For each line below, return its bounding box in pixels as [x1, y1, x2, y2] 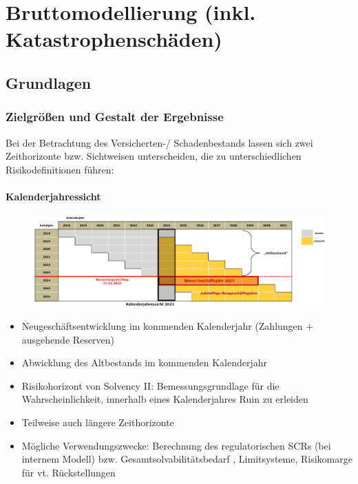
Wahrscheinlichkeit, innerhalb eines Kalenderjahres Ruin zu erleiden [21, 392, 308, 406]
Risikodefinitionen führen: [6, 162, 114, 176]
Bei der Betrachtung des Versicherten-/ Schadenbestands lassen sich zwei [6, 135, 313, 149]
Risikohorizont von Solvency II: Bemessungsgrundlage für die [21, 378, 280, 392]
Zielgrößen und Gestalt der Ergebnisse [6, 108, 224, 125]
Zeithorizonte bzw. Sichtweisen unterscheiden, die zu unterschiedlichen [6, 149, 302, 163]
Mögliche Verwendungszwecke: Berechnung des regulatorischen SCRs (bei [21, 438, 331, 452]
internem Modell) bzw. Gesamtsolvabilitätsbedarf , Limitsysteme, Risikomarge [21, 452, 352, 466]
